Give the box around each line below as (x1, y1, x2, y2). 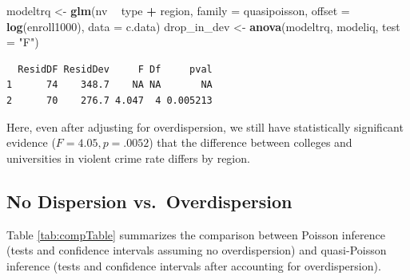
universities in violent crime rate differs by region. (6, 149, 250, 166)
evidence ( (6, 134, 56, 151)
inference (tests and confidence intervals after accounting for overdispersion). (6, 257, 381, 274)
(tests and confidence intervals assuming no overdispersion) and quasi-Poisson (6, 242, 387, 258)
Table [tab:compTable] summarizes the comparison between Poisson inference (6, 226, 385, 243)
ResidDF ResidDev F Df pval (18, 63, 213, 75)
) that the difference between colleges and (149, 134, 352, 151)
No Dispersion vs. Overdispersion (6, 188, 293, 213)
